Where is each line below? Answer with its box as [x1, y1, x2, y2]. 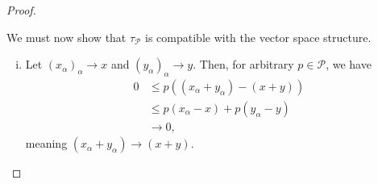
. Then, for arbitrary [193, 56, 294, 73]
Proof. [6, 2, 36, 18]
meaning [25, 135, 68, 152]
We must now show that [6, 28, 127, 45]
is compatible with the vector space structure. [145, 28, 372, 45]
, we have [326, 56, 372, 73]
